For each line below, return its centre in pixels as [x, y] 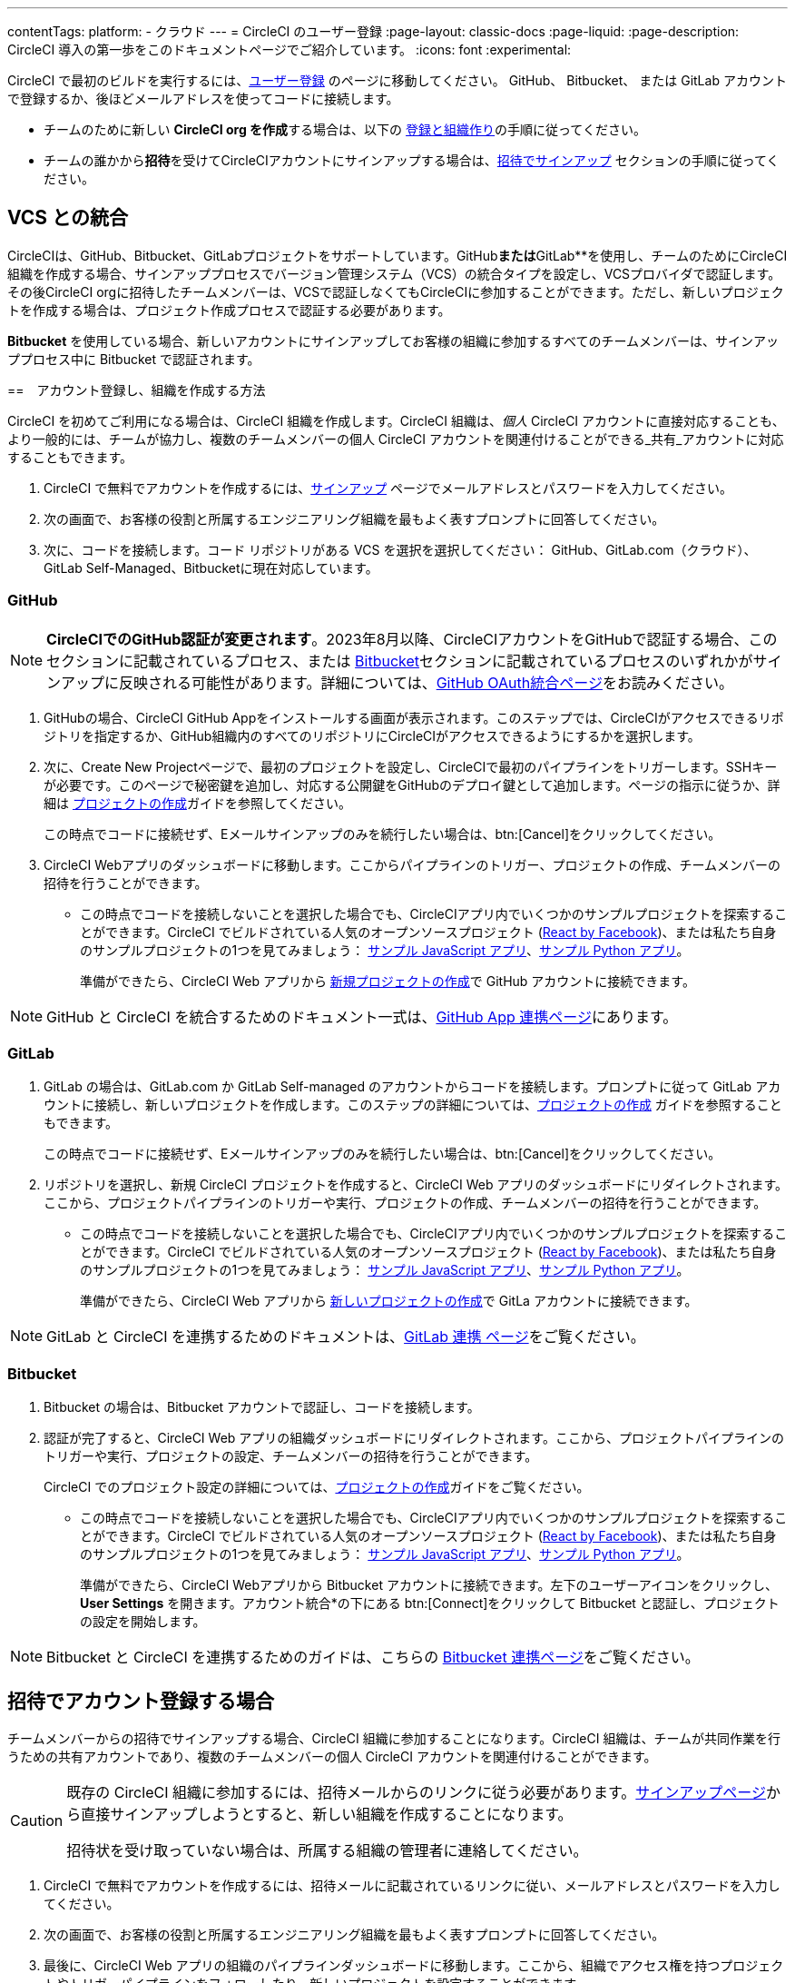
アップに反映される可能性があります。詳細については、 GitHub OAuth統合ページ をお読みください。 [397, 682]
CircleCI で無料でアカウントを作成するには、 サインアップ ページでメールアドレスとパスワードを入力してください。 [388, 488]
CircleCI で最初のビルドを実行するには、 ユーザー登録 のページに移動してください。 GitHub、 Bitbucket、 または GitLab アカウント [397, 80]
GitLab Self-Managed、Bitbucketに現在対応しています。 [211, 567]
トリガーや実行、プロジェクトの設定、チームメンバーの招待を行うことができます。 [291, 1456]
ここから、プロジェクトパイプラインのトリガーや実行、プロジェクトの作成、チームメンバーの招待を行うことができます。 [405, 1203]
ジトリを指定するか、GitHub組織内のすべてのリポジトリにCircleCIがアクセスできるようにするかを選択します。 [372, 735]
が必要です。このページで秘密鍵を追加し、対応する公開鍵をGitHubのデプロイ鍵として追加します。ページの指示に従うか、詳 [412, 784]
